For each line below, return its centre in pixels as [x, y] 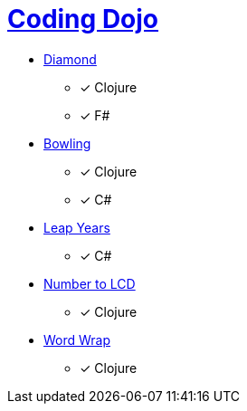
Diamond [70, 59]
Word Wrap [77, 339]
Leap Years [77, 227]
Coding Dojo [83, 19]
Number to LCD [90, 283]
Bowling [67, 143]
